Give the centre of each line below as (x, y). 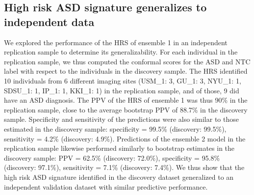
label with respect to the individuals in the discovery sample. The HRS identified (126, 71)
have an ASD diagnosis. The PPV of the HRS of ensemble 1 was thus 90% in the (126, 100)
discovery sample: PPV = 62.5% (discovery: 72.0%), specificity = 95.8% (112, 157)
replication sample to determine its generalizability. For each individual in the (121, 52)
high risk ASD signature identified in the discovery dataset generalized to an (119, 177)
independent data (49, 21)
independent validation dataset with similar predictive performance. (106, 186)
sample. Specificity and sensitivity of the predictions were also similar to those (121, 119)
